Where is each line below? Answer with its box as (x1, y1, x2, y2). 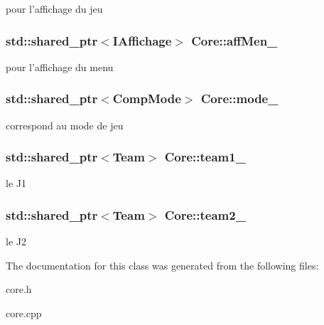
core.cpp (6, 306, 42, 321)
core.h (6, 282, 32, 297)
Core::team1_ (164, 148, 246, 166)
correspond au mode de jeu (6, 117, 124, 132)
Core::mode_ (200, 90, 279, 107)
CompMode (112, 90, 181, 107)
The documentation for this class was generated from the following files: (6, 257, 319, 272)
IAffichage (112, 31, 172, 49)
